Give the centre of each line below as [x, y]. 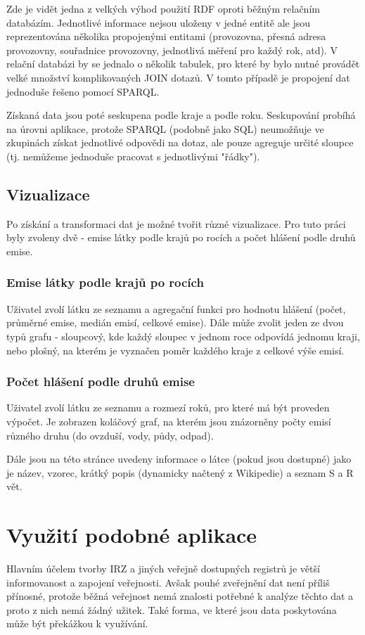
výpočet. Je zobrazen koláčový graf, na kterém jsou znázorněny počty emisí [169, 421]
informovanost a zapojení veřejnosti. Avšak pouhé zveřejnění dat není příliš [168, 582]
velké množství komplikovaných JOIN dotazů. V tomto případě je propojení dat [178, 77]
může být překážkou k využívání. [77, 623]
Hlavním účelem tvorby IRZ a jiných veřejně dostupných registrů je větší [163, 569]
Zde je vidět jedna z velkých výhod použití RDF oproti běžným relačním [163, 8]
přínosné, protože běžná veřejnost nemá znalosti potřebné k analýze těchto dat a [180, 596]
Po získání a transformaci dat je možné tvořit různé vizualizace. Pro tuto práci [176, 223]
